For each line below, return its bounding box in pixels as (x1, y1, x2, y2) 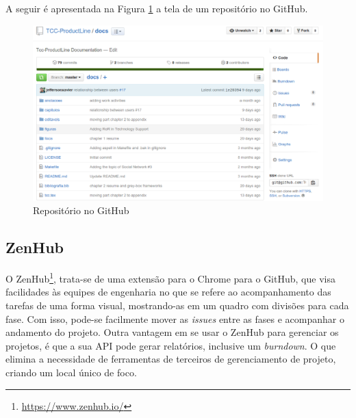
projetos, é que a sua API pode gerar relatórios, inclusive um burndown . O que (5, 338, 336, 352)
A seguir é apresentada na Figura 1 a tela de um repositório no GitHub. (5, 1, 308, 15)
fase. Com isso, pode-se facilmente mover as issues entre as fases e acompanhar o (5, 311, 344, 326)
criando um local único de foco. (5, 365, 137, 379)
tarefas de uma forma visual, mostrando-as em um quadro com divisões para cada (5, 298, 349, 312)
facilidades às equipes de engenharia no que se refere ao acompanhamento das (5, 285, 331, 299)
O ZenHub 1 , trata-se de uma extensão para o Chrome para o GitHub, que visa (5, 270, 335, 285)
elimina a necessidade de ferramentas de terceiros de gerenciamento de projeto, (5, 352, 336, 366)
